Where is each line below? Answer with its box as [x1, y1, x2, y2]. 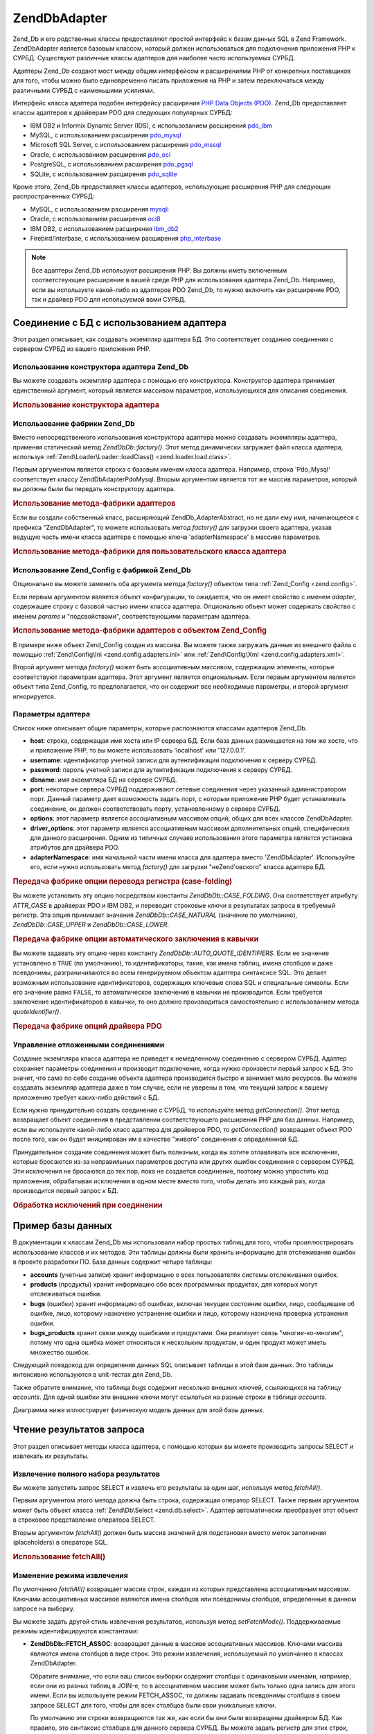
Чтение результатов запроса [12, 1424, 145, 1436]
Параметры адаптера [12, 710, 91, 719]
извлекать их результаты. [12, 1452, 89, 1460]
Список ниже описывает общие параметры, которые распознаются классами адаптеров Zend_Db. [12, 723, 308, 732]
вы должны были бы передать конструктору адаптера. [12, 485, 176, 493]
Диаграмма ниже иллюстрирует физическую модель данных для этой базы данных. [12, 1405, 265, 1414]
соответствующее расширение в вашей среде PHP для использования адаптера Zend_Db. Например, [31, 276, 335, 284]
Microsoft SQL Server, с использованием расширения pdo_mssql [30, 141, 222, 149]
